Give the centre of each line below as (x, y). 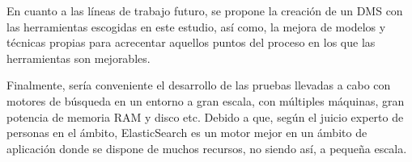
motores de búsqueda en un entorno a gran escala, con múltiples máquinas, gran (206, 100)
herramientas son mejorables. (79, 58)
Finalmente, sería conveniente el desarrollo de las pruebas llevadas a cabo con (199, 85)
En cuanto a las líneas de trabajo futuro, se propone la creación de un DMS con (205, 10)
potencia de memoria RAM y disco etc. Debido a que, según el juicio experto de (205, 116)
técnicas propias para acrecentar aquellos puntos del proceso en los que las (191, 42)
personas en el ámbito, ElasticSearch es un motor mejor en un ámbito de (187, 133)
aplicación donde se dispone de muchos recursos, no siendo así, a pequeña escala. (207, 148)
